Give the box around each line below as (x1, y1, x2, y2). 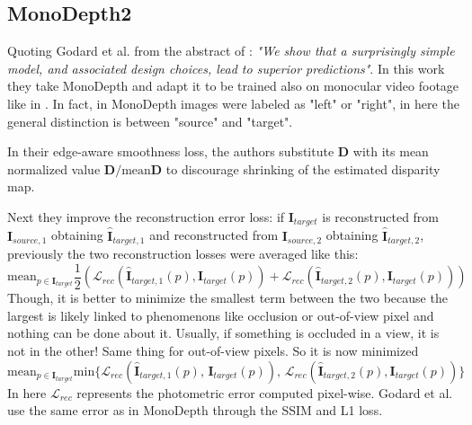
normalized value (7, 159, 101, 178)
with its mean (352, 142, 429, 161)
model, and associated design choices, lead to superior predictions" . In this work (7, 58, 445, 77)
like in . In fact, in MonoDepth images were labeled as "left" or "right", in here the (7, 93, 459, 112)
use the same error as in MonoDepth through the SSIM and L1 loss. (7, 401, 383, 420)
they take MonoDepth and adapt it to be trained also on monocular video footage (7, 76, 459, 95)
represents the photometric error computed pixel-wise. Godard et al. (76, 383, 453, 402)
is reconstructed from (322, 207, 440, 226)
